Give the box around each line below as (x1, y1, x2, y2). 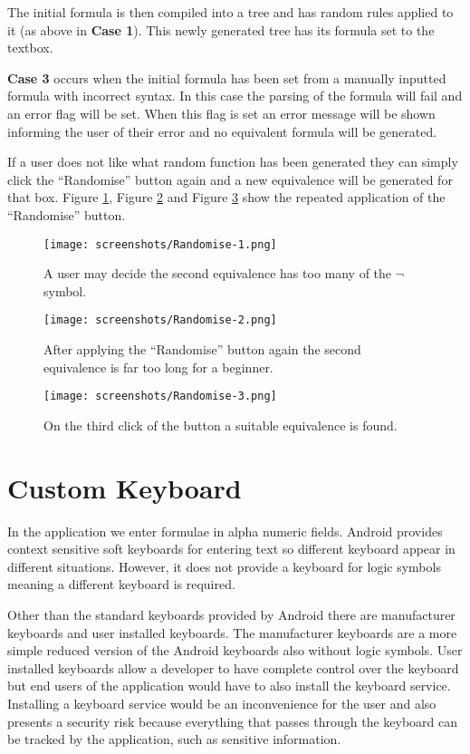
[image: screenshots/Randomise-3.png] (43, 390, 277, 403)
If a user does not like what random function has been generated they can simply (7, 152, 458, 171)
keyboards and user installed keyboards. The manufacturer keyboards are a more (7, 623, 457, 642)
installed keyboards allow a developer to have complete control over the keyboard (7, 658, 459, 677)
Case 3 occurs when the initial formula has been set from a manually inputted (7, 68, 446, 87)
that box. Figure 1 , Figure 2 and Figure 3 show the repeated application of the (7, 188, 446, 207)
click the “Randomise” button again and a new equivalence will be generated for (7, 169, 453, 188)
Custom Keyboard (7, 469, 242, 506)
